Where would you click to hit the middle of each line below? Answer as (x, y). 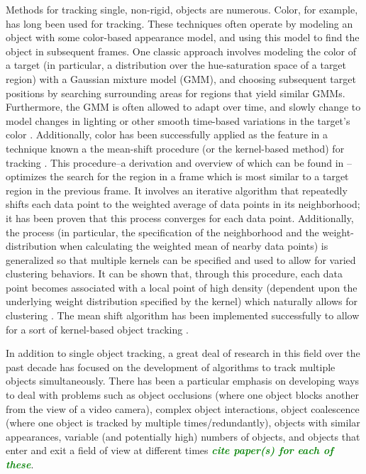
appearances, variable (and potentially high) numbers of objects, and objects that (183, 436)
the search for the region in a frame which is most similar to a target (199, 176)
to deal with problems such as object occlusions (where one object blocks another (182, 395)
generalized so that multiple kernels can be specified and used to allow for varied (181, 259)
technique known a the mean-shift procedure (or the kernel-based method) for (175, 148)
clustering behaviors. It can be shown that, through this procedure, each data (174, 274)
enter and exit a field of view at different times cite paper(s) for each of (170, 450)
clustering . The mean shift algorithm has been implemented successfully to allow (183, 315)
